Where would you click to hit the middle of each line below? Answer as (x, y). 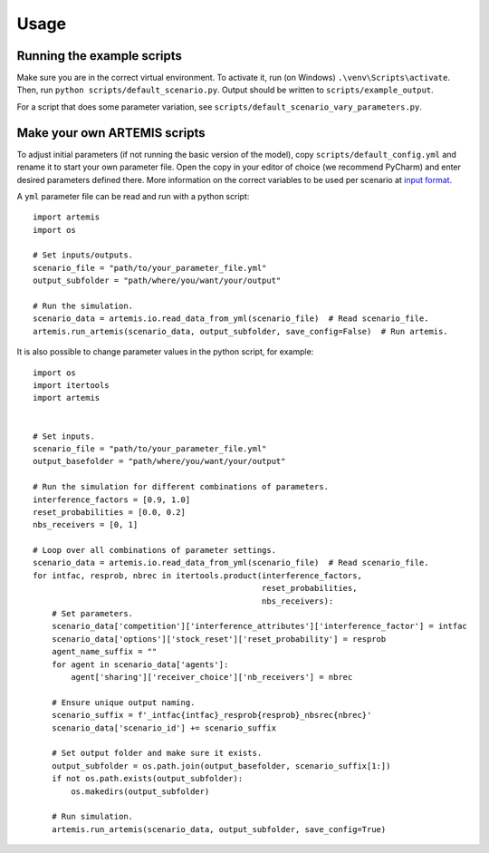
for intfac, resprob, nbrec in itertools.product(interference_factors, (197, 575)
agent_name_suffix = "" (104, 652)
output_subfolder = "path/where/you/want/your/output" (157, 281)
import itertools (71, 385)
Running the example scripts (100, 56)
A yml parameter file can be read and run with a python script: (133, 196)
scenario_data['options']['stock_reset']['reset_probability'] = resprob (219, 639)
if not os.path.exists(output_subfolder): (147, 779)
